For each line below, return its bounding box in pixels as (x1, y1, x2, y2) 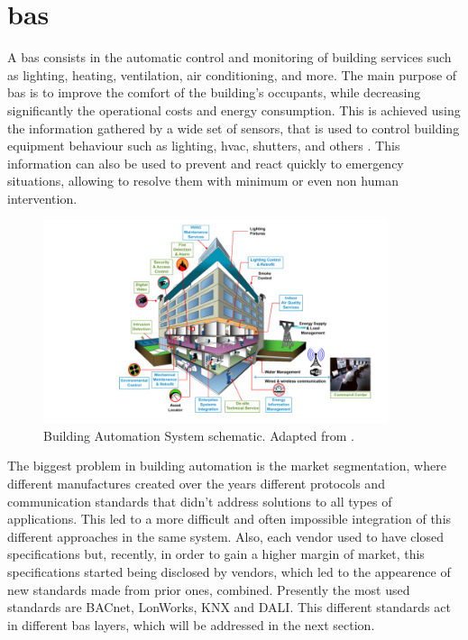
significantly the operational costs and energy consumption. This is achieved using (7, 100, 461, 119)
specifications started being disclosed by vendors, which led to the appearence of (7, 562, 451, 581)
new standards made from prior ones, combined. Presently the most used (7, 580, 410, 599)
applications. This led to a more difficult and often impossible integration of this (7, 509, 452, 528)
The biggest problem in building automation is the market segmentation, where (7, 456, 446, 475)
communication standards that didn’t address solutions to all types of (7, 491, 392, 510)
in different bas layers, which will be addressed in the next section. (7, 615, 375, 634)
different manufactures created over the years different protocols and (7, 473, 385, 492)
